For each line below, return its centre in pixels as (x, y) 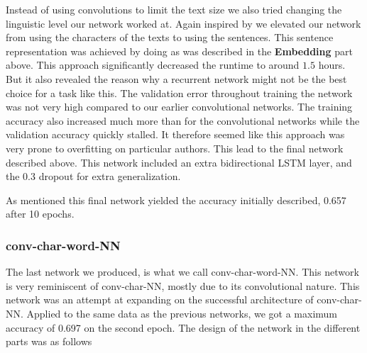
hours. (332, 65)
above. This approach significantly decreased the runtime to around (153, 65)
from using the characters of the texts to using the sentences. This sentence (170, 37)
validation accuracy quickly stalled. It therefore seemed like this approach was (175, 134)
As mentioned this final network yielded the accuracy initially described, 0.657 (176, 200)
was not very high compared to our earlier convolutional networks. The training (179, 107)
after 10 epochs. (40, 214)
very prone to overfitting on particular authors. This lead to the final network (175, 148)
